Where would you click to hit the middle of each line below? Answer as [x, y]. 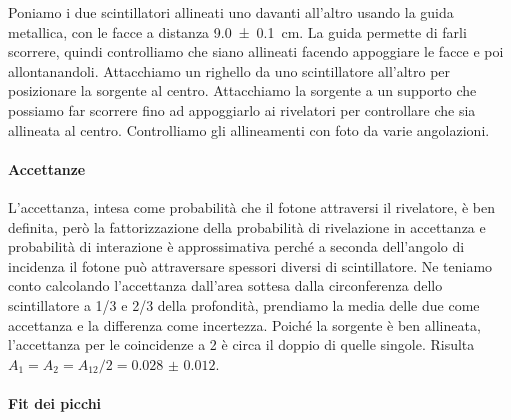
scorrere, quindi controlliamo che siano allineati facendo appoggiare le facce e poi [256, 51]
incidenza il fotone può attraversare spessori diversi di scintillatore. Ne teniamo [250, 265]
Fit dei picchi [55, 402]
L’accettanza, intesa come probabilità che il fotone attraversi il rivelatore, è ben [252, 206]
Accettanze [47, 168]
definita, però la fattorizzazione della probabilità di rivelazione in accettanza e [247, 226]
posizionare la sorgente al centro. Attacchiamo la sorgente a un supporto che [242, 90]
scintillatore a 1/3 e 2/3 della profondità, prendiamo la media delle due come [244, 304]
